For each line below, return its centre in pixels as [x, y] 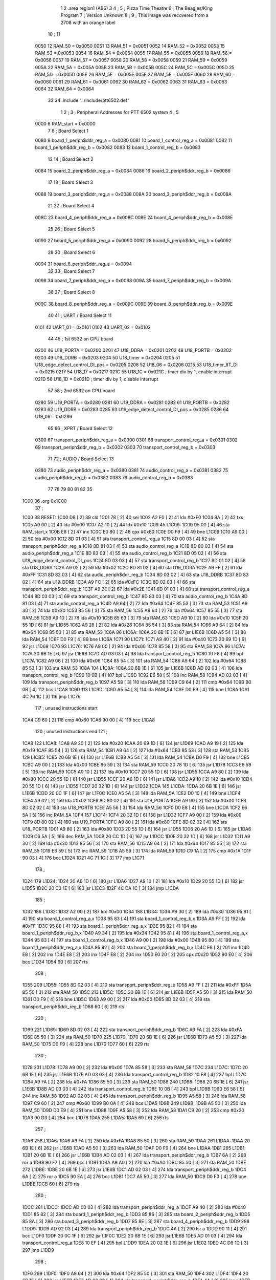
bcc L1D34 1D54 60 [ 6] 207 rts [55, 962]
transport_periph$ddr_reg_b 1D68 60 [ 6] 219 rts [73, 1007]
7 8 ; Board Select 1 [68, 131]
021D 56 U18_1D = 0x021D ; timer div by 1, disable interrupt [97, 379]
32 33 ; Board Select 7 [71, 271]
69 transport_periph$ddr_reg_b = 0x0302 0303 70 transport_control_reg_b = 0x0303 [125, 447]
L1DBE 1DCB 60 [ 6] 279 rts [51, 1184]
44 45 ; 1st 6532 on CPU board [80, 338]
